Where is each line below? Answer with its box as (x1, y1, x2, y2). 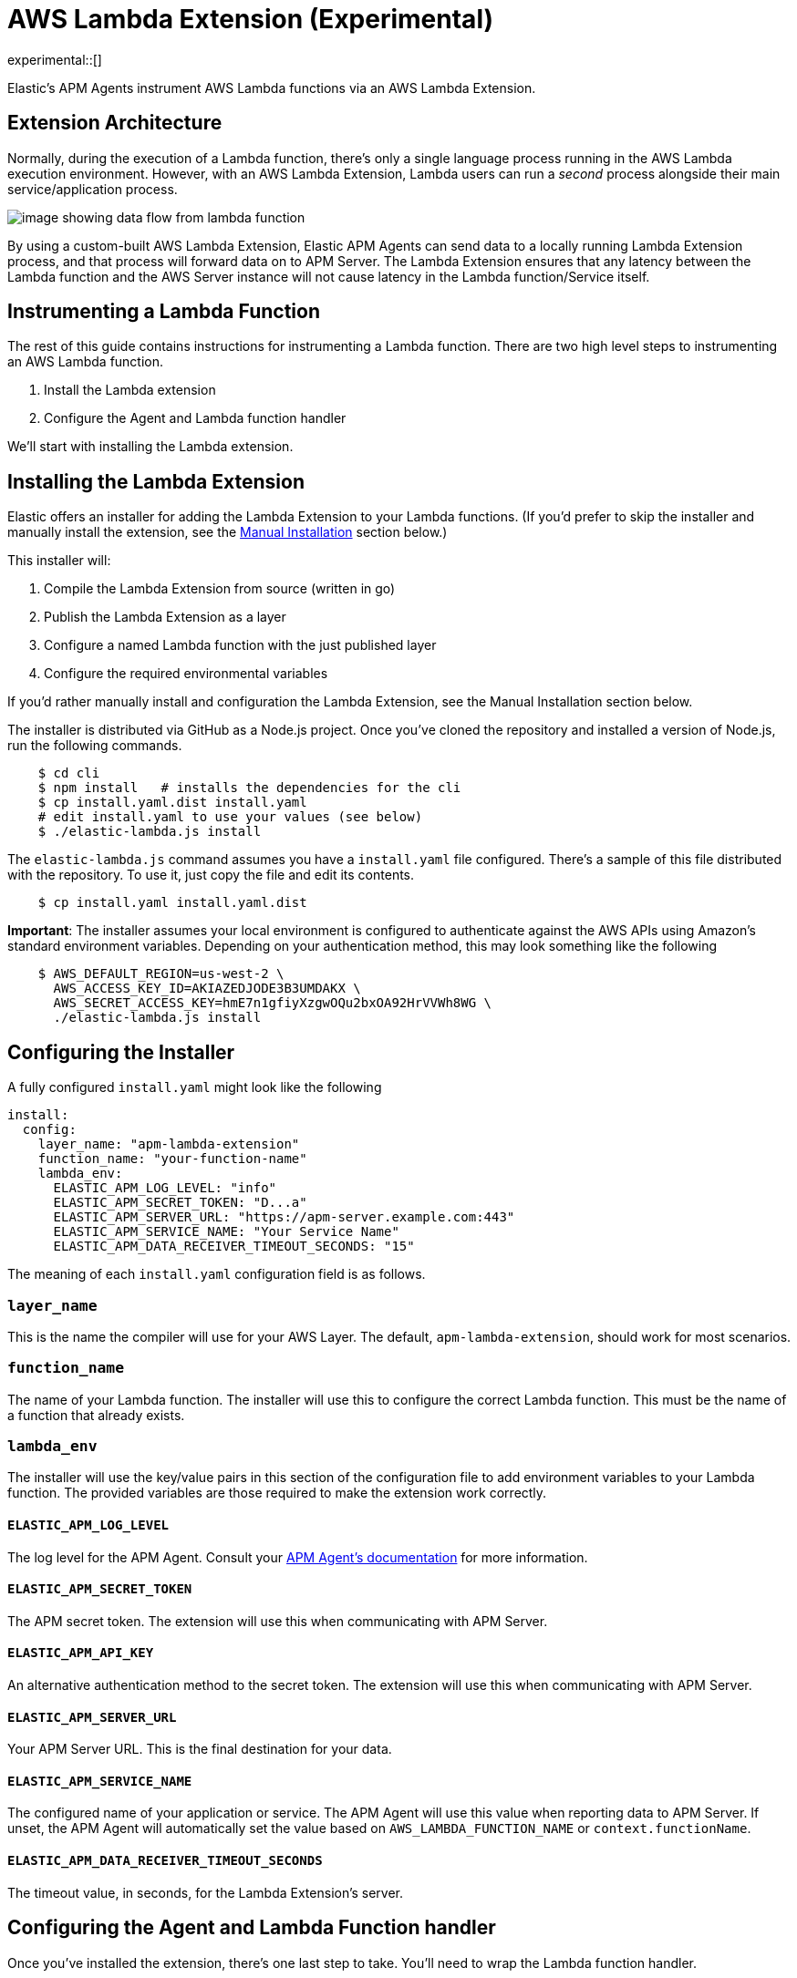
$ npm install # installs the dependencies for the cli (37, 780, 461, 796)
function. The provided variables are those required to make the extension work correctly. (7, 1485, 547, 1501)
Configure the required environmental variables (44, 665, 328, 682)
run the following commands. (7, 737, 182, 754)
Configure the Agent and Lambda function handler (44, 410, 347, 427)
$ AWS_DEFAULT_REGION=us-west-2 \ (37, 966, 285, 982)
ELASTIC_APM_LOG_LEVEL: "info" (53, 1180, 277, 1196)
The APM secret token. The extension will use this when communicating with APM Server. (7, 1612, 548, 1629)
